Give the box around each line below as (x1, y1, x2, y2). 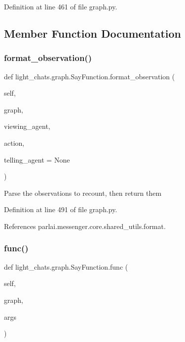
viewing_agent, (4, 121, 50, 131)
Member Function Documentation (4, 25, 182, 41)
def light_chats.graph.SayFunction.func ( (4, 261, 128, 272)
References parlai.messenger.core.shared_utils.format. (4, 221, 166, 231)
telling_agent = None (4, 154, 70, 165)
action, (4, 137, 25, 148)
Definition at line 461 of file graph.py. (4, 1, 117, 11)
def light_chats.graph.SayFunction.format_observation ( (4, 71, 175, 81)
